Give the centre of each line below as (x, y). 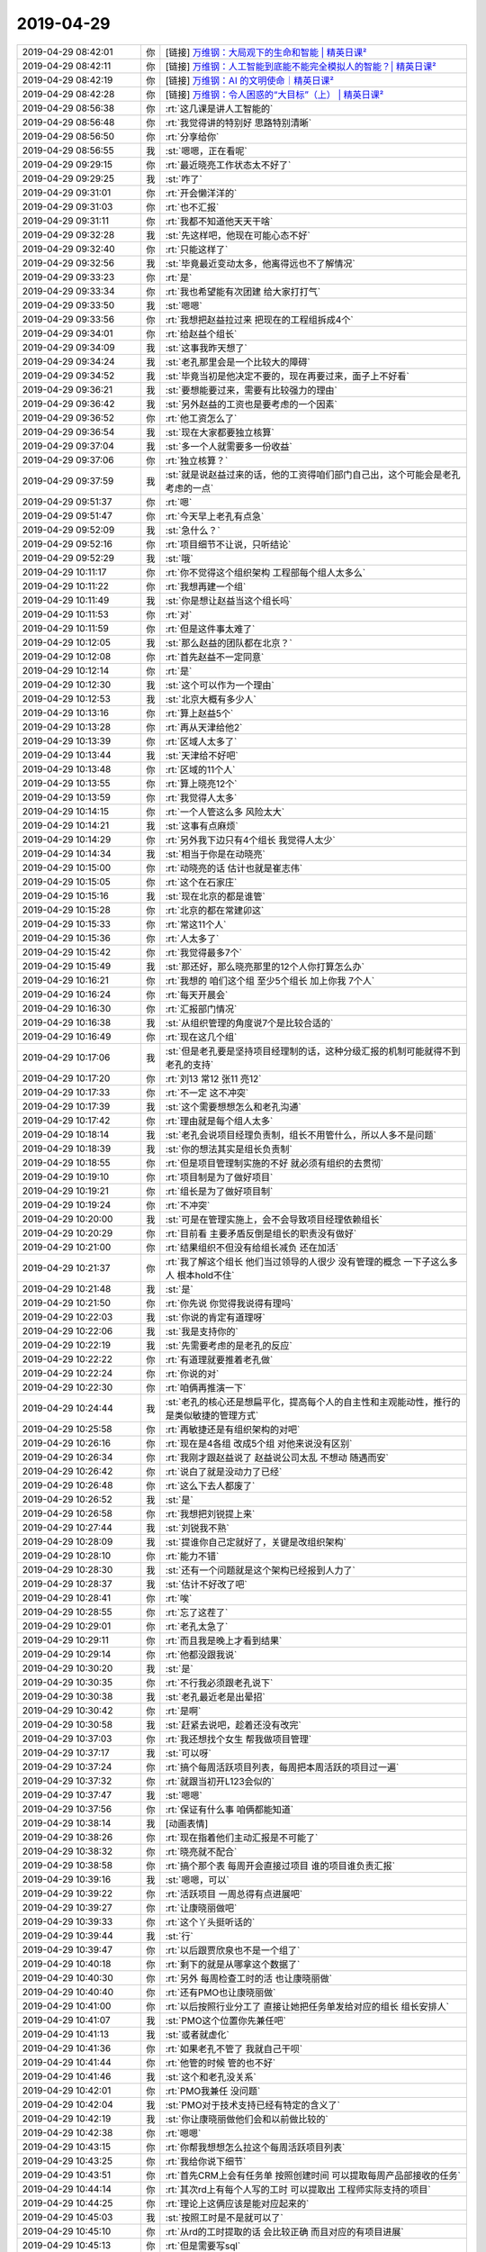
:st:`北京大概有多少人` (211, 699)
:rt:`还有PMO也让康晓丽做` (220, 1993)
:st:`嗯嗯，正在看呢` (206, 150)
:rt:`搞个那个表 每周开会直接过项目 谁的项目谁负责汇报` (280, 1866)
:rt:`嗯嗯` (183, 2133)
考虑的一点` (189, 488)
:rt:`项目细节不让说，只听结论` (228, 544)
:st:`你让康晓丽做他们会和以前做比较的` (247, 2119)
